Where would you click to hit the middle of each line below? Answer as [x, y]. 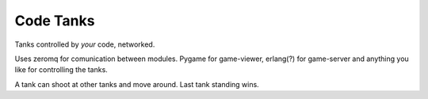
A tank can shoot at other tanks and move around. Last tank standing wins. [137, 84]
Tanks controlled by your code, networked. [85, 44]
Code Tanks [55, 21]
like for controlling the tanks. [61, 70]
